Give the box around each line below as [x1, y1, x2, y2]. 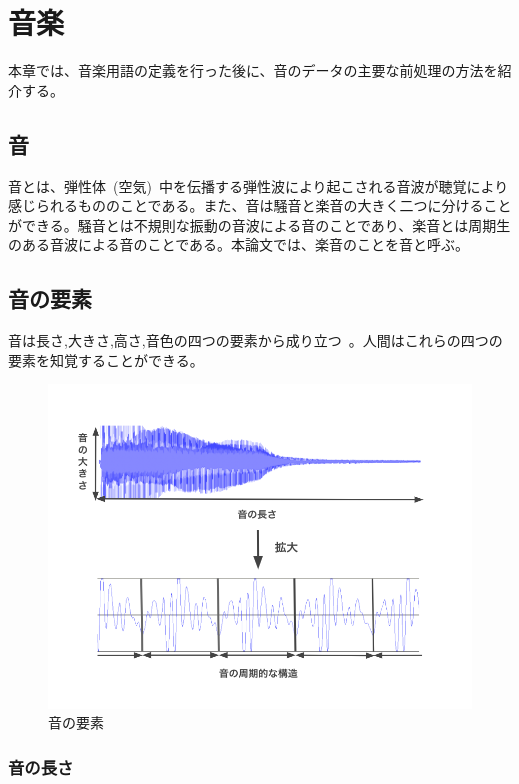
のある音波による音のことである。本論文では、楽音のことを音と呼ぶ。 [8, 234, 470, 255]
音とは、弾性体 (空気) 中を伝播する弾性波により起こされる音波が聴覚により [8, 175, 509, 196]
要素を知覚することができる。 [8, 349, 204, 370]
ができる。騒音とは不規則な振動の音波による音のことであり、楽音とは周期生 [8, 214, 511, 235]
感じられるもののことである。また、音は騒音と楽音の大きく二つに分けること [8, 195, 512, 216]
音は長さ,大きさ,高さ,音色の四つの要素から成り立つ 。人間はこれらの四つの [8, 330, 503, 351]
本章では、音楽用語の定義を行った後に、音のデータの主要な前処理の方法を [8, 60, 498, 81]
